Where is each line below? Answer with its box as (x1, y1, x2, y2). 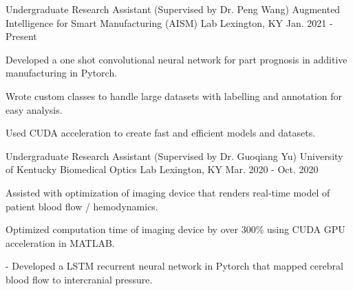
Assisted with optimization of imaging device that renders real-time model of (6, 185, 330, 199)
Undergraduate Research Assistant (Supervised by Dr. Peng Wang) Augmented (6, 2, 341, 16)
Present (6, 29, 37, 43)
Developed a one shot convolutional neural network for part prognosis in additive (6, 52, 347, 66)
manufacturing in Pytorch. (6, 66, 118, 80)
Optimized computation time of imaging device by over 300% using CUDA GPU (6, 222, 345, 237)
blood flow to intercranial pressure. (6, 272, 153, 286)
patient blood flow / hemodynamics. (6, 199, 158, 213)
